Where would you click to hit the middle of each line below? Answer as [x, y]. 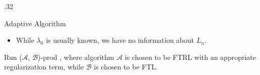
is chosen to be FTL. [126, 67]
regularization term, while [44, 67]
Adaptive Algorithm [35, 23]
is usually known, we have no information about [120, 40]
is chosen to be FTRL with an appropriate [190, 57]
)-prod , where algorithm [76, 57]
